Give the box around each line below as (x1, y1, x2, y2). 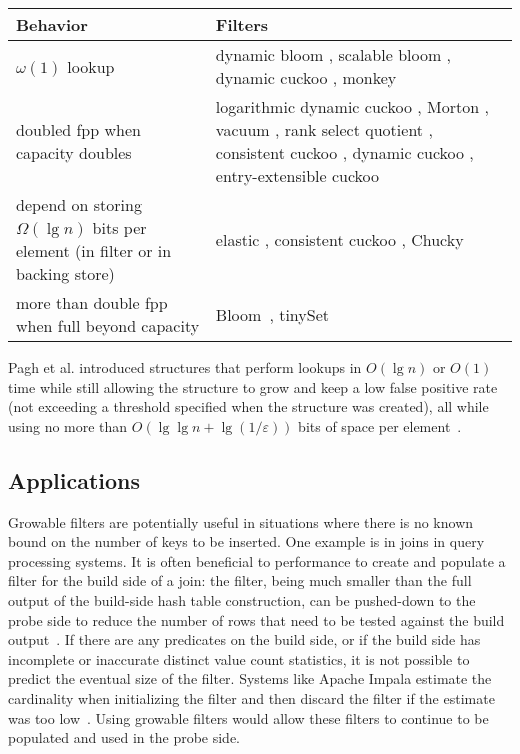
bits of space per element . (298, 415, 462, 436)
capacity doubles (16, 141, 132, 164)
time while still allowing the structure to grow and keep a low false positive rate (8, 376, 498, 397)
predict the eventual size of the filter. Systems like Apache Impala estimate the (8, 668, 492, 689)
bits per (92, 216, 147, 239)
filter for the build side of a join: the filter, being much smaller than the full (8, 570, 472, 591)
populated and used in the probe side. (8, 727, 241, 748)
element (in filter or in (16, 239, 172, 262)
